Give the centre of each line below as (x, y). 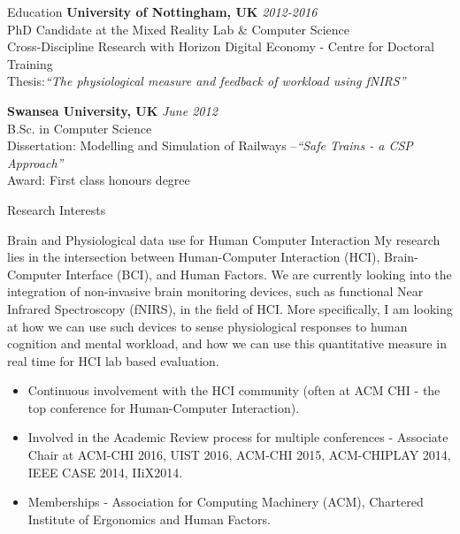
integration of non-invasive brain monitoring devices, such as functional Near (215, 291)
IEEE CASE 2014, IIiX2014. (105, 472)
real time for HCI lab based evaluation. (113, 360)
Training (30, 63)
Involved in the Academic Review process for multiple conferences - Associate (238, 437)
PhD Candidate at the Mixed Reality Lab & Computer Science (178, 29)
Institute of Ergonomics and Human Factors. (149, 519)
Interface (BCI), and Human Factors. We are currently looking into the (259, 274)
